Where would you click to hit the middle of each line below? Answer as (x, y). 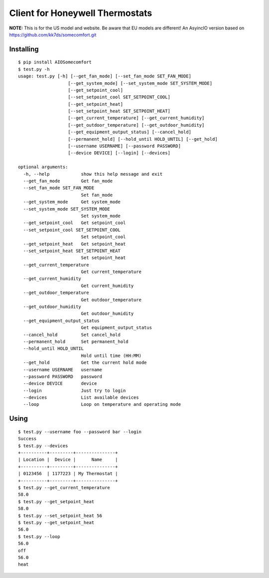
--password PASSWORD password (63, 376)
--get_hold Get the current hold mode (85, 363)
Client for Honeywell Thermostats (81, 13)
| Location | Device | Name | (68, 460)
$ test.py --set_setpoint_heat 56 (60, 516)
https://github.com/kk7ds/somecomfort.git (53, 34)
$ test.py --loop (39, 536)
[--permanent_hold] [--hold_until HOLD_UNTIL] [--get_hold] (143, 139)
